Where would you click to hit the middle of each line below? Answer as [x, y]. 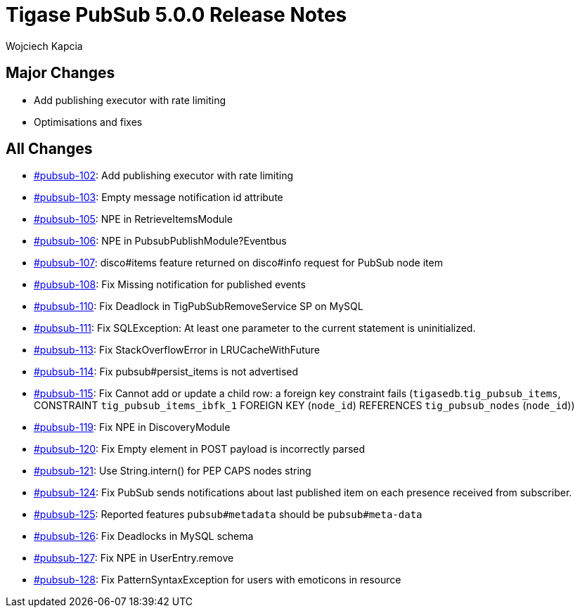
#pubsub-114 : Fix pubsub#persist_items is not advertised [166, 372]
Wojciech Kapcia [44, 46]
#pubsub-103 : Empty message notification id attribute [159, 198]
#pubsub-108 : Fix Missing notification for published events [170, 285]
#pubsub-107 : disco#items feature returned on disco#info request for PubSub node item [238, 263]
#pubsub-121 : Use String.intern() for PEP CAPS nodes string [173, 471]
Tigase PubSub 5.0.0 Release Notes [176, 15]
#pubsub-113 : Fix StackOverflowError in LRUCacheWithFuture [177, 350]
